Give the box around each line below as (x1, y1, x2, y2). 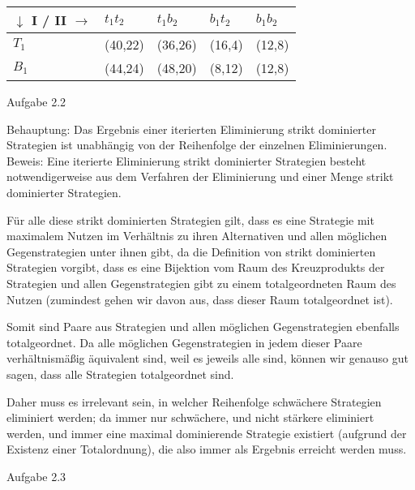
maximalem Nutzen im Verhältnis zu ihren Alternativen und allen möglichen (6, 227, 387, 244)
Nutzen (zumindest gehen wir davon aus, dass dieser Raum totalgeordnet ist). (6, 290, 393, 307)
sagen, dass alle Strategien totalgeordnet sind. (6, 365, 234, 382)
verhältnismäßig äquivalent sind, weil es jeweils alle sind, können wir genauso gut (6, 350, 409, 367)
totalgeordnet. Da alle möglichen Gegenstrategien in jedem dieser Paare (6, 333, 362, 350)
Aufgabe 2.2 (6, 93, 66, 110)
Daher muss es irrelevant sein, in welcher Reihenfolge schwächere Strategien (6, 393, 382, 410)
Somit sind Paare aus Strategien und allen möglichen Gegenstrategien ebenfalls (6, 318, 400, 335)
